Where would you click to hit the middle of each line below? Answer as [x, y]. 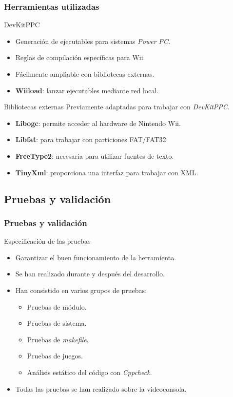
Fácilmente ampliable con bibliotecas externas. [85, 74]
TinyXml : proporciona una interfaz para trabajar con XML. [107, 172]
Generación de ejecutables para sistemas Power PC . [93, 41]
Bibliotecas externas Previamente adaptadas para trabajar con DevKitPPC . [117, 107]
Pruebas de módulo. [57, 306]
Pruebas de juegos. [55, 356]
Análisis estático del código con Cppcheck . [89, 372]
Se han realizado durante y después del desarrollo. [90, 274]
